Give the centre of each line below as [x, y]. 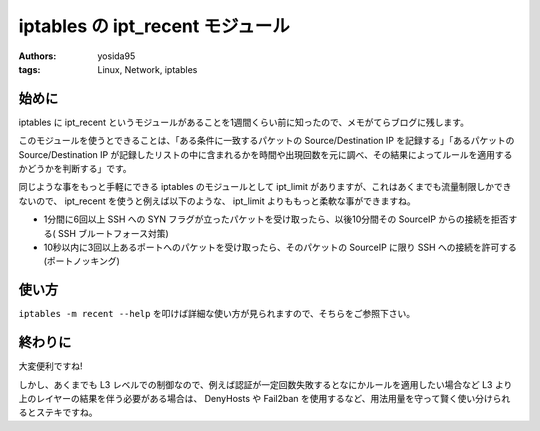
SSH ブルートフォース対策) [113, 233]
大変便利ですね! [51, 366]
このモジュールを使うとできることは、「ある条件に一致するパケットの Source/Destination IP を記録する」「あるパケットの [266, 141]
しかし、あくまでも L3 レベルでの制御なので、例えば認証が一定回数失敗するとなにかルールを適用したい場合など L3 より [265, 384]
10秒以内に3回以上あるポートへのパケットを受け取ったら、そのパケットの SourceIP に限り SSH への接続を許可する [280, 247]
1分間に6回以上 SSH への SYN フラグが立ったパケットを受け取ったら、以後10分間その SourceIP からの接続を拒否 [276, 219]
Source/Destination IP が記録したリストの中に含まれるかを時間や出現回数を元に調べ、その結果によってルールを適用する [265, 154]
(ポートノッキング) [81, 261]
